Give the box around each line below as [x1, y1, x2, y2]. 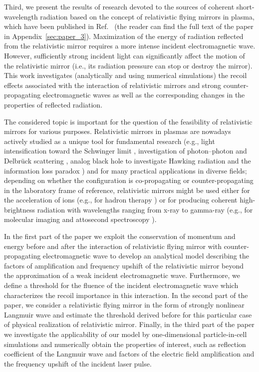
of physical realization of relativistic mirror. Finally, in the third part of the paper [4, 319, 255, 329]
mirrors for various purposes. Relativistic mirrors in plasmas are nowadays [4, 126, 231, 136]
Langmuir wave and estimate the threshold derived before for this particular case [4, 309, 252, 319]
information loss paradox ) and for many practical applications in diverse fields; [4, 165, 247, 175]
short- [236, 1, 255, 11]
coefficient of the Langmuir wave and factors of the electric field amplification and [4, 348, 255, 359]
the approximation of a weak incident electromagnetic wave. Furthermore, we [4, 270, 240, 280]
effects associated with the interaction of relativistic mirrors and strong [4, 79, 222, 90]
